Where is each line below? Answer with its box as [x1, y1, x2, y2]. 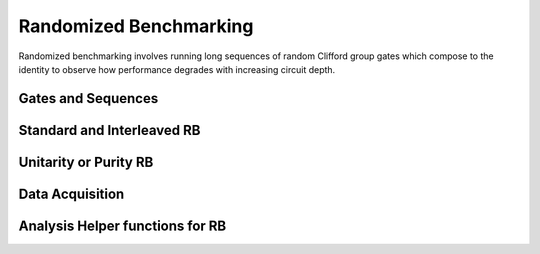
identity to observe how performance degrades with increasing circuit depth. [18, 63, 336, 75]
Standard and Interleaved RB [18, 121, 201, 139]
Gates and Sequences [18, 90, 159, 107]
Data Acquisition [18, 185, 125, 202]
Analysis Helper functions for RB [18, 217, 227, 234]
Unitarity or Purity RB [18, 153, 154, 170]
